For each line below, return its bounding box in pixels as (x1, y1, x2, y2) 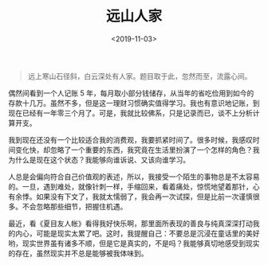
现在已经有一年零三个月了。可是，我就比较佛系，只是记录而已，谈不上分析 (8, 108, 253, 118)
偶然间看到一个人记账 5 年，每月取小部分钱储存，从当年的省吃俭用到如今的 (8, 88, 254, 98)
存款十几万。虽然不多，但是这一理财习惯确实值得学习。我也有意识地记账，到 (8, 98, 260, 107)
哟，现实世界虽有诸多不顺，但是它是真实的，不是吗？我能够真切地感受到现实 (8, 238, 260, 247)
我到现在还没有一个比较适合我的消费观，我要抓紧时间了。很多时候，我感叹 (8, 134, 253, 144)
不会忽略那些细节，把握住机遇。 (22, 201, 128, 211)
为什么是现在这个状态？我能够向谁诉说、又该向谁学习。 (8, 154, 190, 164)
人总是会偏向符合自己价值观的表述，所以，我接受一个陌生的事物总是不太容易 (8, 172, 260, 181)
